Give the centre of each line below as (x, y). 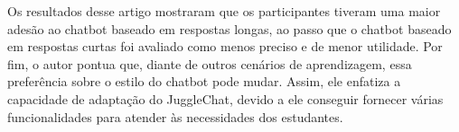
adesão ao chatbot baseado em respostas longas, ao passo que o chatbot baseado (229, 28)
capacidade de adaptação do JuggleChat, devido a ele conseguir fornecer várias (225, 98)
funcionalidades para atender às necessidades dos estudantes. (175, 116)
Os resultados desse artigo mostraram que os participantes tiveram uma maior (224, 11)
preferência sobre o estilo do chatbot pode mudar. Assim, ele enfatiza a (204, 81)
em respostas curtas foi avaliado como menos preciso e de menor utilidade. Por (225, 46)
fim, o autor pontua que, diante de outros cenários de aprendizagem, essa (210, 63)
